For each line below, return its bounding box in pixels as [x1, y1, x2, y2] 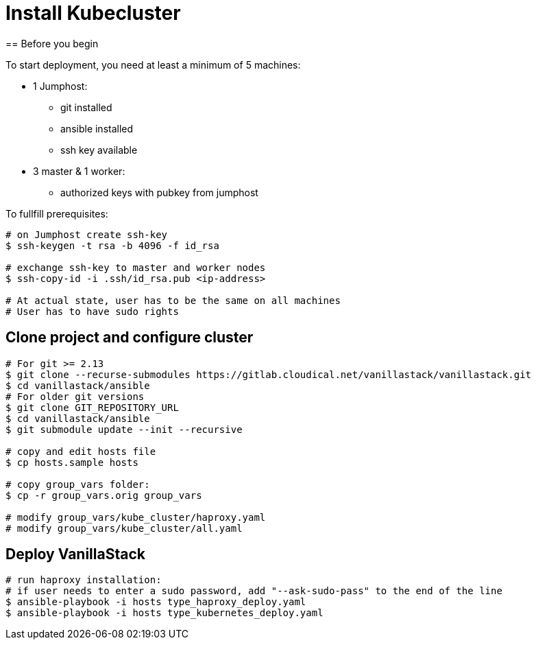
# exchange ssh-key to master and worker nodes [5, 261, 266, 273]
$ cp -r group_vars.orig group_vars [5, 489, 202, 501]
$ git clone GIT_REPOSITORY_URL [5, 401, 179, 413]
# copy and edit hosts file [5, 445, 156, 457]
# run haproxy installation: [5, 574, 162, 586]
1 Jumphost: [33, 80, 88, 92]
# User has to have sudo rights [5, 305, 179, 317]
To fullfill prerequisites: [5, 207, 108, 220]
